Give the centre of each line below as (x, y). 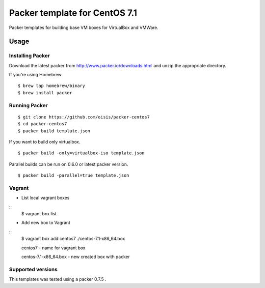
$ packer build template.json (54, 131)
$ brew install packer (45, 93)
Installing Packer (29, 56)
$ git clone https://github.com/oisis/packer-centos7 (84, 117)
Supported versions (33, 269)
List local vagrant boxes (45, 198)
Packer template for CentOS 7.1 (73, 13)
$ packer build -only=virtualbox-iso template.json (81, 153)
